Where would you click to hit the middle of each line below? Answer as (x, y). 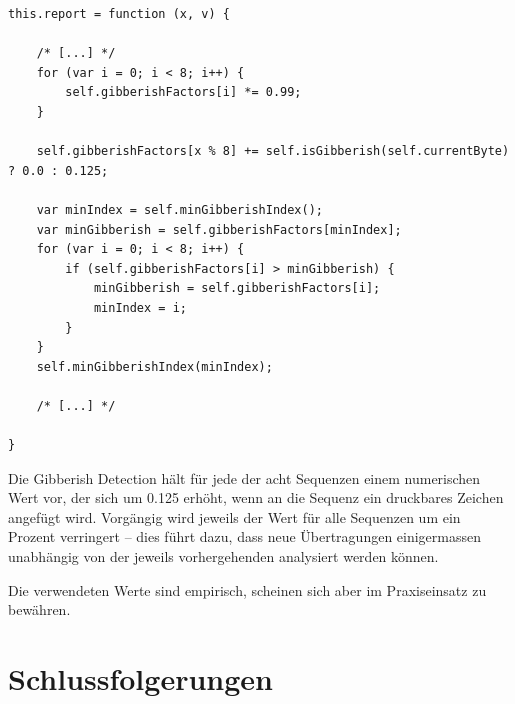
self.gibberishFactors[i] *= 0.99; (183, 92)
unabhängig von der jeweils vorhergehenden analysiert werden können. (223, 556)
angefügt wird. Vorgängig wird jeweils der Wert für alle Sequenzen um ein (234, 516)
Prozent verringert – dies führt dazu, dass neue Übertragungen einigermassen (245, 536)
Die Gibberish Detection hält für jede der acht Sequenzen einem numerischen (244, 477)
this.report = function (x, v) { (119, 14)
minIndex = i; (140, 307)
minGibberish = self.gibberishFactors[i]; (237, 288)
